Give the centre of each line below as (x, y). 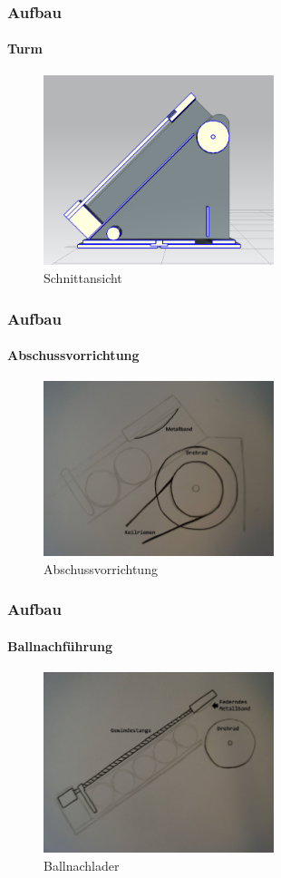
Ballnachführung (60, 645)
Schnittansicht (83, 278)
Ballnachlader (82, 865)
